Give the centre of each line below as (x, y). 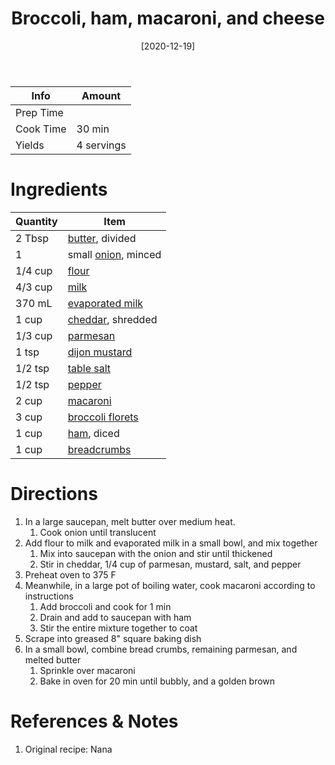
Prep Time (39, 112)
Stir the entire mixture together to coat (118, 628)
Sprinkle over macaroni (87, 670)
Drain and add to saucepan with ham (115, 617)
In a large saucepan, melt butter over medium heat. (130, 521)
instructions (49, 596)
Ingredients (59, 189)
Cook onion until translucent (98, 532)
